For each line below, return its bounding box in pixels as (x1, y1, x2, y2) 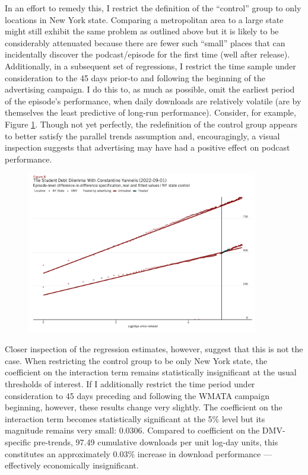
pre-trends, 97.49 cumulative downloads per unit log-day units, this (33, 435, 278, 448)
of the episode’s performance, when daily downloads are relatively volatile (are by (5, 94, 301, 107)
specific (5, 435, 31, 448)
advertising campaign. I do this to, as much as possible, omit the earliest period (5, 83, 295, 95)
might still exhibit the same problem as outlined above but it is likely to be (5, 25, 279, 37)
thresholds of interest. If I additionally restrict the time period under (5, 377, 255, 390)
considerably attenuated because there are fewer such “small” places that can (5, 36, 285, 49)
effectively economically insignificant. (5, 459, 139, 471)
